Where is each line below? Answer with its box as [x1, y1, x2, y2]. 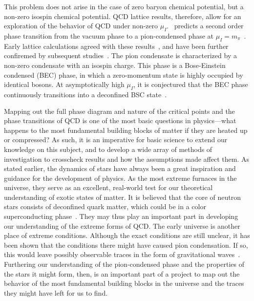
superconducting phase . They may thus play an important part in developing [4, 211, 238, 221]
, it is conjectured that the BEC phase [133, 79, 248, 89]
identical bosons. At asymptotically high [4, 79, 125, 89]
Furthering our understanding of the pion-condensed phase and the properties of [4, 259, 244, 269]
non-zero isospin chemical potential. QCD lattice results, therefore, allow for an [4, 11, 241, 21]
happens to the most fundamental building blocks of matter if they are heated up [4, 125, 248, 135]
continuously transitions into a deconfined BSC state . [4, 89, 167, 99]
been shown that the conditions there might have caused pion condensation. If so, [4, 239, 248, 250]
